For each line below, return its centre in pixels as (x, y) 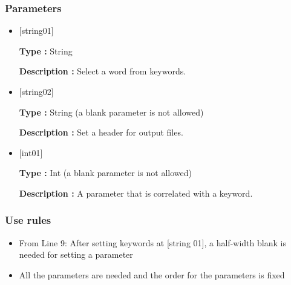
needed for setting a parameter (76, 254)
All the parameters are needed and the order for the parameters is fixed (152, 274)
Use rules (28, 220)
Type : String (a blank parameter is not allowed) (111, 112)
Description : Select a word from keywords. (103, 71)
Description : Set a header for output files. (101, 132)
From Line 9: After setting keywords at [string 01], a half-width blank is (152, 242)
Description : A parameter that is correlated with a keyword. (136, 193)
